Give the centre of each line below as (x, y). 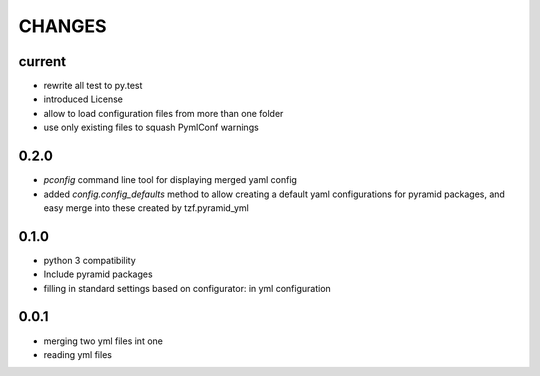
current (42, 61)
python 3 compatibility (90, 260)
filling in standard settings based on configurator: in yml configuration (187, 288)
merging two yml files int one (103, 341)
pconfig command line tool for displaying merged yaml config (170, 180)
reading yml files (77, 354)
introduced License (83, 99)
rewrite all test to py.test (93, 86)
